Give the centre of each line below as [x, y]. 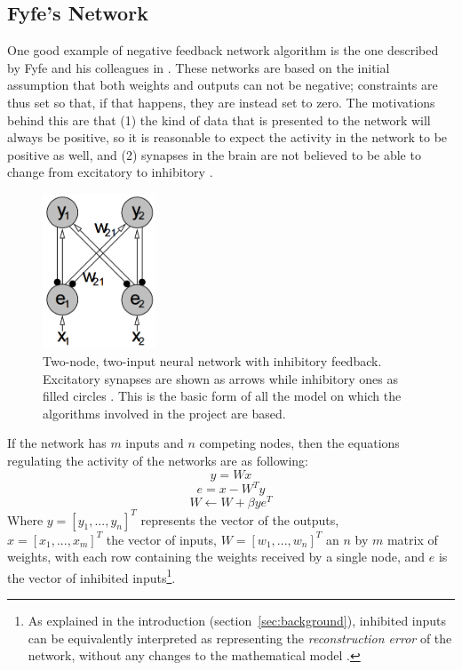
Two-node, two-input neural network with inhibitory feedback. [212, 360]
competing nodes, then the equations [299, 443]
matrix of [412, 539]
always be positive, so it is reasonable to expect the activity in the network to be [227, 137]
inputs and [155, 443]
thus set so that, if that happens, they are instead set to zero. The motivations [221, 102]
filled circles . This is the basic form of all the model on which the [222, 396]
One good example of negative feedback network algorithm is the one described [223, 50]
